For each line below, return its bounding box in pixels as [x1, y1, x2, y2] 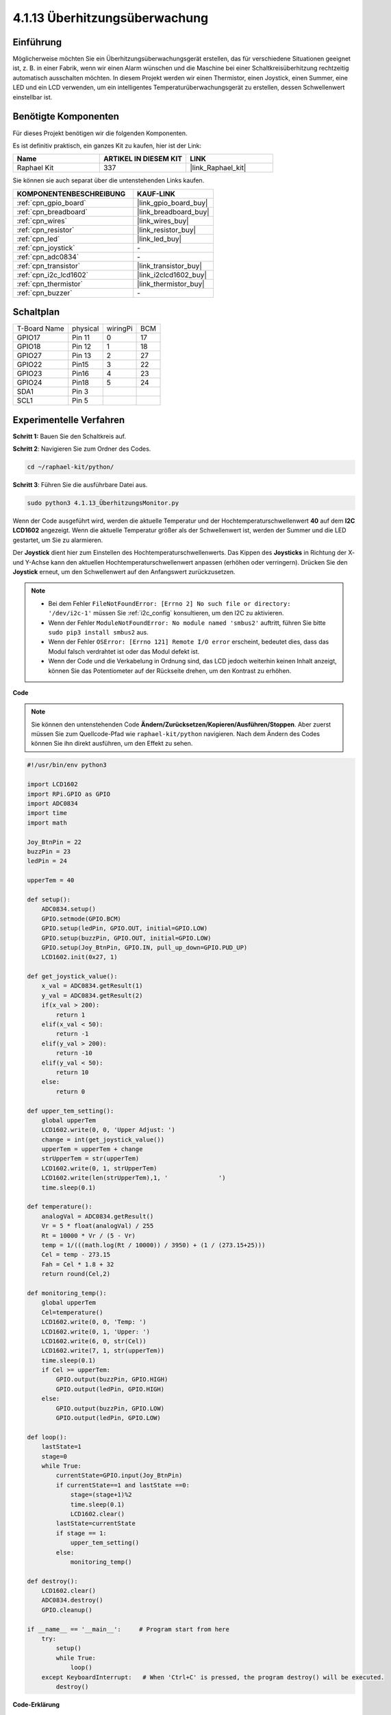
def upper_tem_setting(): [27, 1107, 114, 1115]
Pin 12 [72, 342, 92, 351]
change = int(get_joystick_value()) [41, 1135, 164, 1144]
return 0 [55, 1087, 86, 1096]
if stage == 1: [55, 1529, 108, 1537]
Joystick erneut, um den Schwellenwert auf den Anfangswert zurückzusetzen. [12, 568, 236, 576]
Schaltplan [12, 306, 60, 318]
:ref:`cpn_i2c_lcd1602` [16, 270, 89, 279]
